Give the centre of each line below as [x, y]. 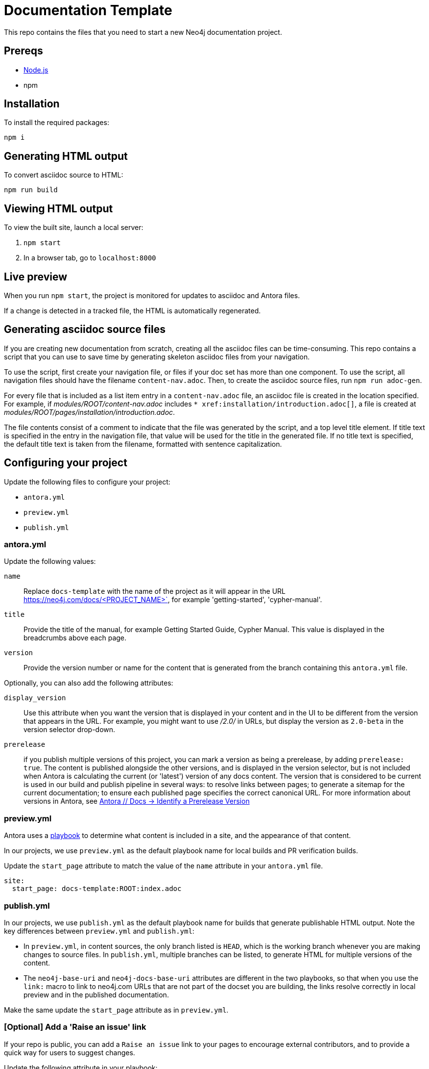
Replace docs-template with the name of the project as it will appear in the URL [155, 591]
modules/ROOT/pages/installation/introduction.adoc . [90, 412]
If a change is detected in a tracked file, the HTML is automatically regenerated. [132, 310]
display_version [35, 698]
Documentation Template [88, 10]
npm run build [31, 190]
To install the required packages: [57, 123]
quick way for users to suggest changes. [70, 1052]
